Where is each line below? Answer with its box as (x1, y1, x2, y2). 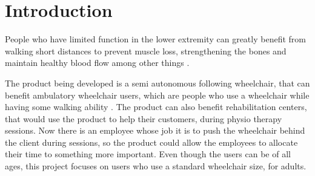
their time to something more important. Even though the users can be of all (5, 148, 291, 160)
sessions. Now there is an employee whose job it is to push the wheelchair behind (5, 124, 305, 137)
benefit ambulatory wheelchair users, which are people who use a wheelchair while (5, 88, 310, 101)
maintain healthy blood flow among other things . (5, 56, 190, 69)
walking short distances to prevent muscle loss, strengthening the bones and (5, 44, 287, 57)
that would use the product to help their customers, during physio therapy (5, 112, 282, 125)
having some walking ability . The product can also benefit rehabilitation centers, (5, 100, 307, 113)
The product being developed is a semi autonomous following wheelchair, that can (5, 76, 310, 89)
